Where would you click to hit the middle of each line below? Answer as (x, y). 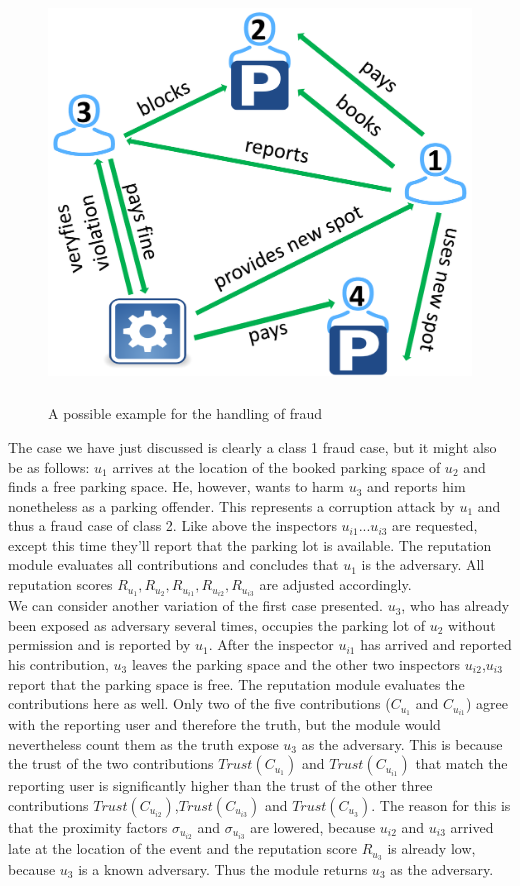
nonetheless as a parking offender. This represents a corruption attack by (231, 505)
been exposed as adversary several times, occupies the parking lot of (217, 624)
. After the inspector (271, 644)
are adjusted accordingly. (335, 584)
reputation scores (60, 584)
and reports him (416, 486)
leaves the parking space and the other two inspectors (296, 663)
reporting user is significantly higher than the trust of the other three (220, 785)
